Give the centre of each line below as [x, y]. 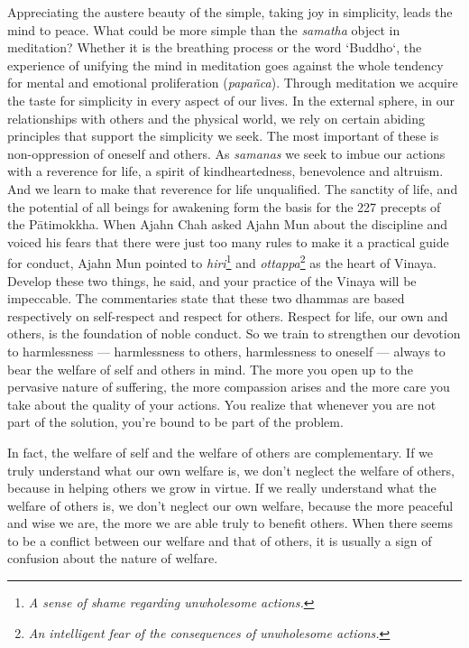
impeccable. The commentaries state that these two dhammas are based [206, 298]
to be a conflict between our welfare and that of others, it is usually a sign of [220, 540]
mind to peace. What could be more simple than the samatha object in [204, 29]
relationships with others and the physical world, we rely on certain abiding [216, 118]
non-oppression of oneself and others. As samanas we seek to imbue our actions [226, 153]
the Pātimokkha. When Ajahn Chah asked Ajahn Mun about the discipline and [228, 224]
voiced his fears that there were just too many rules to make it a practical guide [228, 241]
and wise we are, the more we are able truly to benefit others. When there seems [230, 523]
